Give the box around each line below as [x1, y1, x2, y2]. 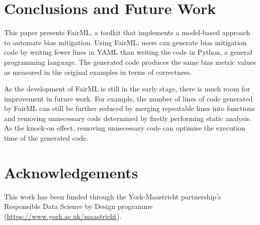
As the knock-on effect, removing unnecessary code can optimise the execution [4, 123, 245, 133]
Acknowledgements [4, 162, 138, 182]
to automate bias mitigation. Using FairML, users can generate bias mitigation [4, 37, 247, 47]
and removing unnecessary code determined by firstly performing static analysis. [4, 113, 252, 123]
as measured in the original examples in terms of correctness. [4, 66, 192, 77]
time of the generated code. [4, 133, 89, 143]
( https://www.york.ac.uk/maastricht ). [4, 210, 122, 221]
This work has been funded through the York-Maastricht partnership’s [4, 191, 221, 201]
